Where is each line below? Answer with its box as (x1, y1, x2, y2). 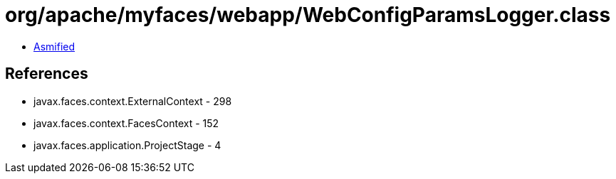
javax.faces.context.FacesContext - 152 (33, 116, 219, 129)
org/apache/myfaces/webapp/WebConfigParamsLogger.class (5, 3, 611, 27)
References (5, 65, 88, 83)
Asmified (33, 40, 75, 53)
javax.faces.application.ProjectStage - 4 (33, 139, 221, 151)
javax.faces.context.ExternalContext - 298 (33, 94, 232, 107)
